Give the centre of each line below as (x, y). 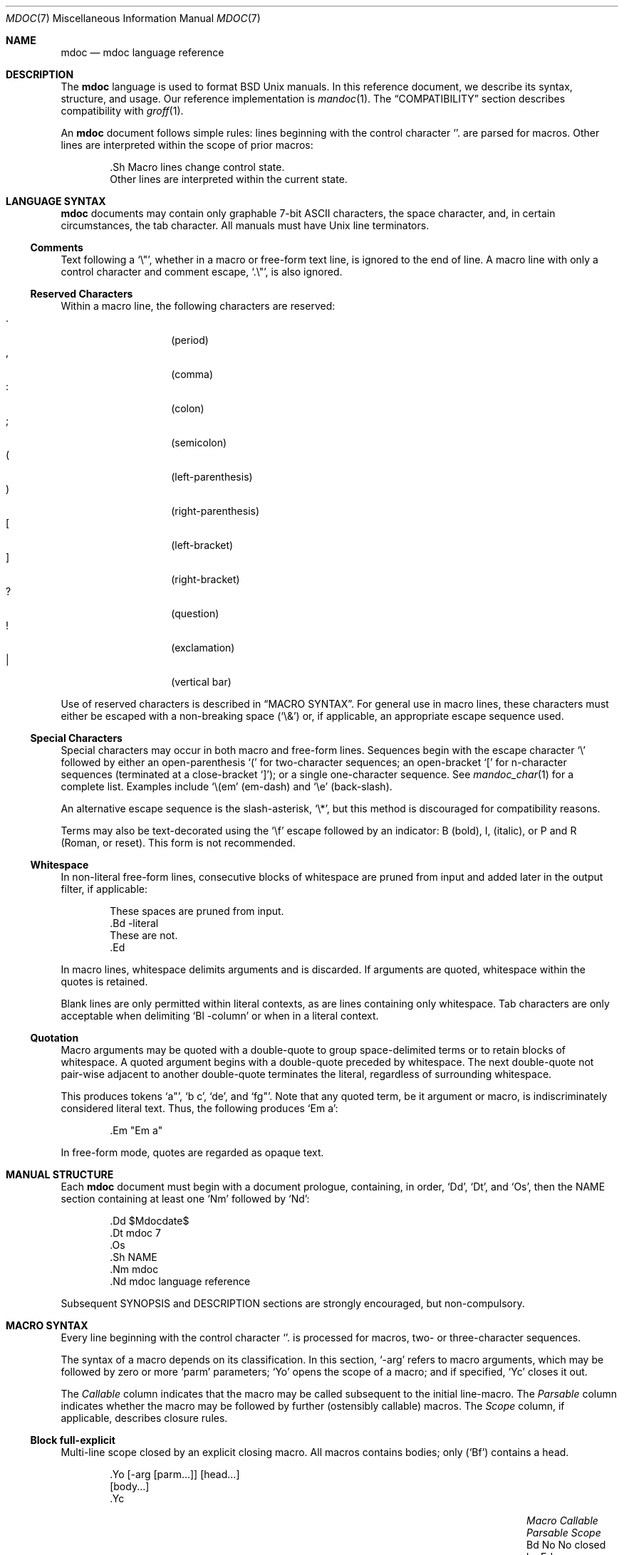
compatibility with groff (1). (122, 111)
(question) (195, 613)
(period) (190, 340)
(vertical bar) (201, 682)
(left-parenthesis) (212, 477)
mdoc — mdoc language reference (142, 52)
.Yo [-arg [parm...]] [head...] (175, 1474)
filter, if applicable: (104, 889)
